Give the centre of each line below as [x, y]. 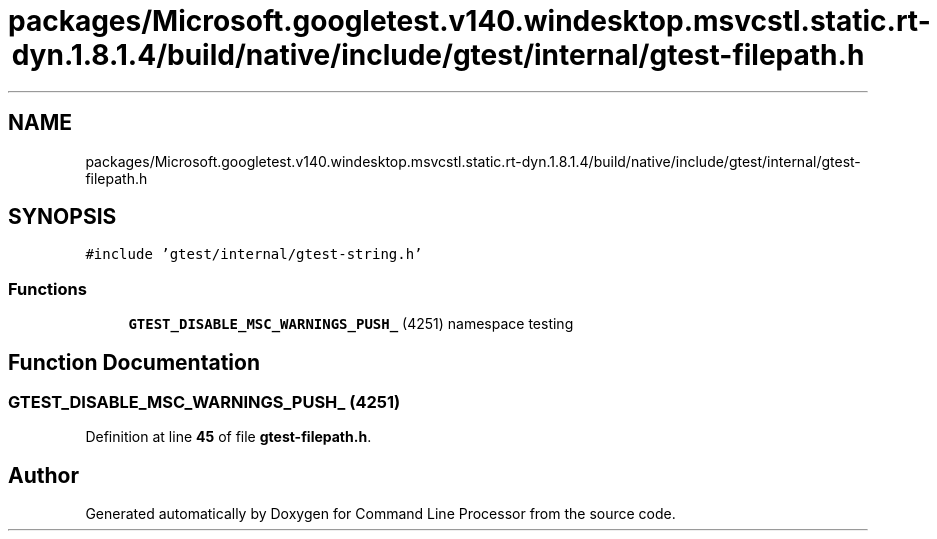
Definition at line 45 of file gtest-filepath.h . [228, 437]
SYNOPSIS [62, 217]
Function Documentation [134, 362]
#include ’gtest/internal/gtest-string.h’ [254, 254]
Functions [47, 288]
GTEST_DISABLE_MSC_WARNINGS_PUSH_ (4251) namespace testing [351, 324]
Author [43, 475]
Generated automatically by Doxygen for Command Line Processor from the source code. [380, 514]
